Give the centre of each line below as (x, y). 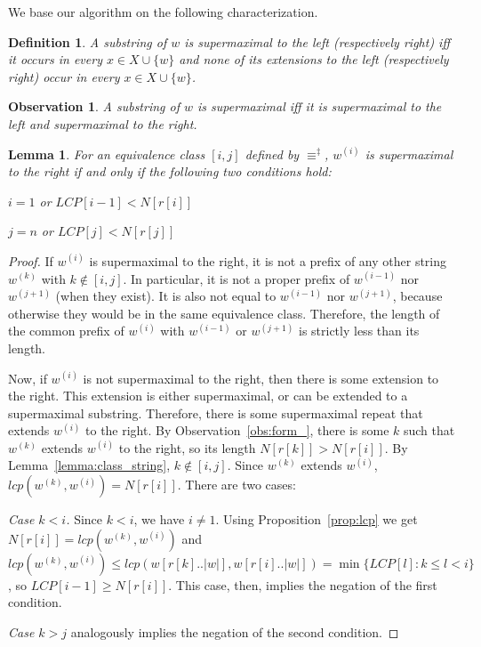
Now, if (28, 378)
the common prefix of (66, 331)
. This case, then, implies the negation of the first (303, 584)
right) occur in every (64, 76)
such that (429, 430)
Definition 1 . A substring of (88, 41)
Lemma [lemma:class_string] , (89, 465)
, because (417, 296)
